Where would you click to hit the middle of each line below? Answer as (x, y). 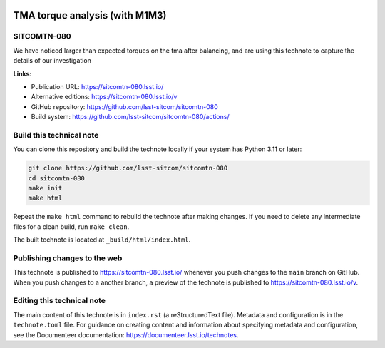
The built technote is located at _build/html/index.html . (102, 240)
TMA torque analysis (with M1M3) (90, 15)
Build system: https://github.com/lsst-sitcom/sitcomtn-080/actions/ (130, 117)
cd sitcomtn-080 (57, 178)
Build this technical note (56, 135)
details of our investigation (52, 61)
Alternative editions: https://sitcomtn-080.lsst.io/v (104, 97)
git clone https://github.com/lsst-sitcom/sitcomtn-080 (128, 168)
